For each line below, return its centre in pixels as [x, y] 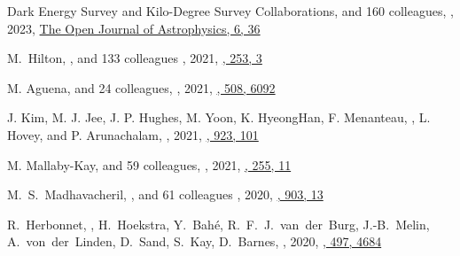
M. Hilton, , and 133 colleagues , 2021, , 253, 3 [135, 58]
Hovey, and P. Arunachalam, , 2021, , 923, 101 [133, 134]
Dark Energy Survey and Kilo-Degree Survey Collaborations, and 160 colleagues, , [230, 11]
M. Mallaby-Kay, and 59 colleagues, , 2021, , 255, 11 [149, 164]
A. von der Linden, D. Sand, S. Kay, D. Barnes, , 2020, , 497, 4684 [195, 241]
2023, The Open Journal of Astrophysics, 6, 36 [134, 28]
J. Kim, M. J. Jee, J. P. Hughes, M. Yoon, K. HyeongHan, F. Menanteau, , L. [219, 117]
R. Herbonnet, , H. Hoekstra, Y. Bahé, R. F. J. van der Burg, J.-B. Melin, [218, 224]
